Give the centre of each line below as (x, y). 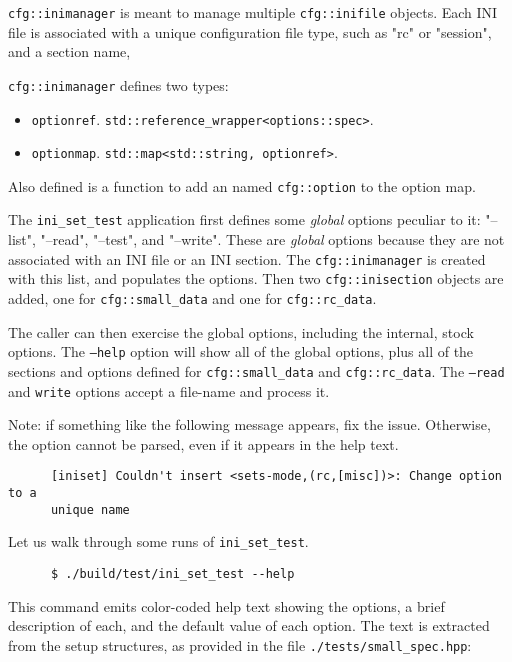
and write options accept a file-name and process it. (169, 390)
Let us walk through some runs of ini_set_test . (158, 541)
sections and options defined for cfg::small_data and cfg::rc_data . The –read (256, 370)
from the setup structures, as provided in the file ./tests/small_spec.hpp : (240, 644)
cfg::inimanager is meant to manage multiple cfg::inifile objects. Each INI (253, 12)
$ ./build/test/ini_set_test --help (172, 574)
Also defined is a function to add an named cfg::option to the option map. (242, 185)
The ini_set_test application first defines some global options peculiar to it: (244, 219)
